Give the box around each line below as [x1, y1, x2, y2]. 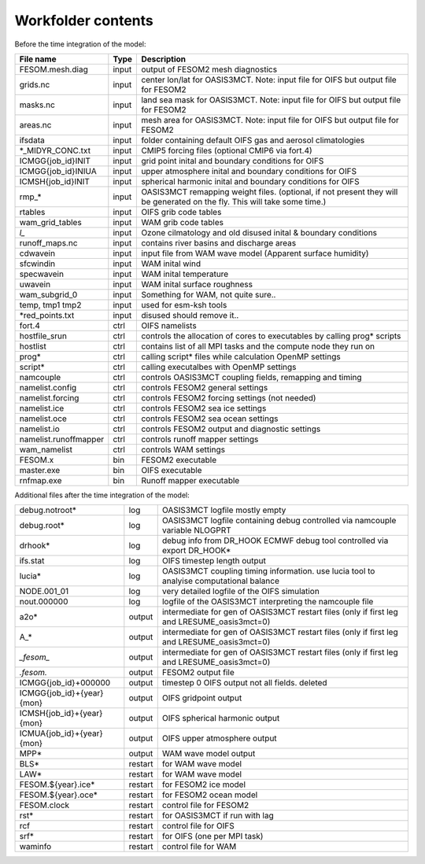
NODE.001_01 [19, 586, 69, 597]
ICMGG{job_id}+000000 [19, 678, 111, 689]
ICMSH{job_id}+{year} [19, 708, 103, 719]
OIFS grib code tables [141, 206, 222, 217]
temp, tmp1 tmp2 [19, 299, 82, 310]
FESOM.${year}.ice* [19, 779, 95, 790]
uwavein [19, 279, 51, 290]
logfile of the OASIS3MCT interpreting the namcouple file [161, 596, 374, 607]
